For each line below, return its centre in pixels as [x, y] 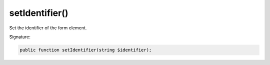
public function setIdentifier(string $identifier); [86, 50]
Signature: [20, 37]
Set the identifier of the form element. [48, 28]
